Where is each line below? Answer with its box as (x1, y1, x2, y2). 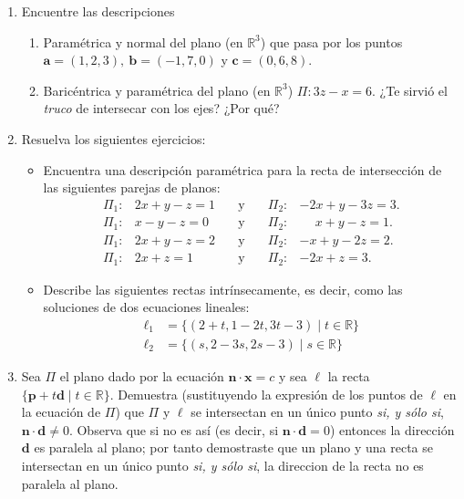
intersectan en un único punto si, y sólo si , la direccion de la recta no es (21, 455, 424, 474)
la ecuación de (21, 402, 101, 421)
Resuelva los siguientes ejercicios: (21, 129, 206, 148)
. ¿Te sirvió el (372, 80, 448, 99)
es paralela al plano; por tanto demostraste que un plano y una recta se (34, 438, 433, 457)
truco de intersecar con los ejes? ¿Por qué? (43, 99, 280, 118)
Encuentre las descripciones (21, 2, 175, 20)
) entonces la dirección (329, 420, 455, 439)
